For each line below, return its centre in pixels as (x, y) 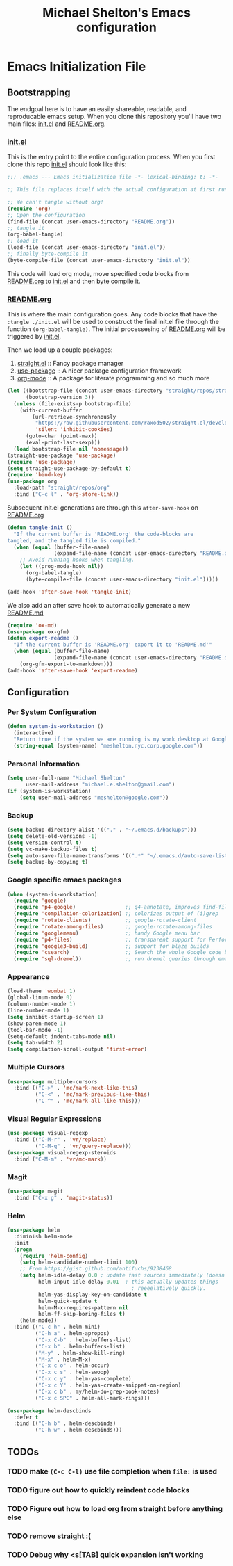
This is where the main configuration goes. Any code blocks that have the (112, 314)
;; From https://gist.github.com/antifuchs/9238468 (96, 1269)
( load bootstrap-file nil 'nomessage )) (71, 449)
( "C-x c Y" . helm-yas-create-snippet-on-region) (108, 1385)
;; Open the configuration (46, 215)
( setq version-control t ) (44, 843)
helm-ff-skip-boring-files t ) (82, 1314)
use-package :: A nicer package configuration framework (99, 371)
